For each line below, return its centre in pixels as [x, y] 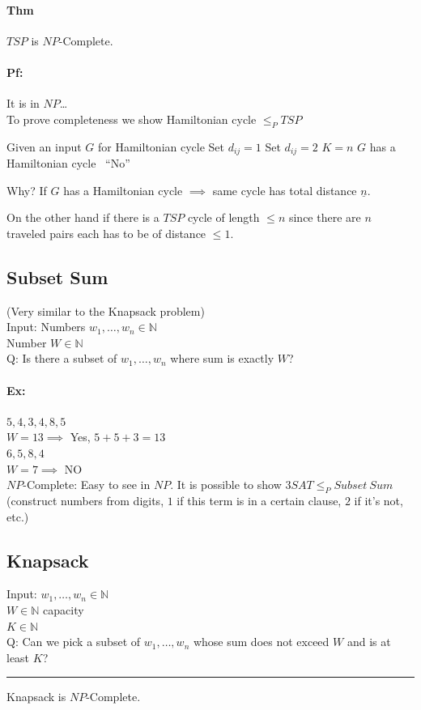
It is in [23, 103]
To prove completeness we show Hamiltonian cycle [132, 119]
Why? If [27, 190]
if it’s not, [378, 500]
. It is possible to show [226, 485]
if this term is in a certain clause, [259, 500]
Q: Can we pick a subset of [74, 642]
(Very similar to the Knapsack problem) [106, 310]
